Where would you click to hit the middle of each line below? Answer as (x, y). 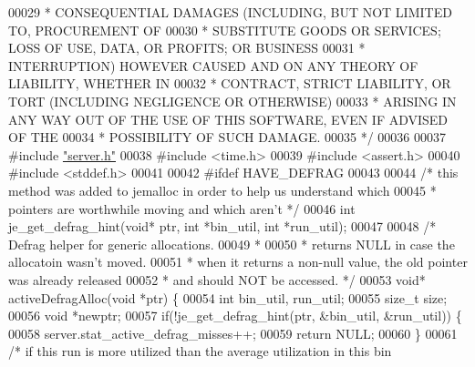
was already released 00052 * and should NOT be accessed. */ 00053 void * (217, 279)
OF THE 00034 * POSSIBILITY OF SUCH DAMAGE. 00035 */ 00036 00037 (227, 137)
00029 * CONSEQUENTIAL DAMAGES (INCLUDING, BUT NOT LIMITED (230, 12)
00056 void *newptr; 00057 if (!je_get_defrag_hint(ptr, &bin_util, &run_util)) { (235, 316)
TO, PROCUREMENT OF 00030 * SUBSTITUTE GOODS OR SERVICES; (225, 30)
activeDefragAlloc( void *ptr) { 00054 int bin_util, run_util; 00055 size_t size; (228, 297)
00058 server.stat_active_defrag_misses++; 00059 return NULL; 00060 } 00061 (233, 333)
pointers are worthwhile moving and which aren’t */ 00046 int (182, 208)
